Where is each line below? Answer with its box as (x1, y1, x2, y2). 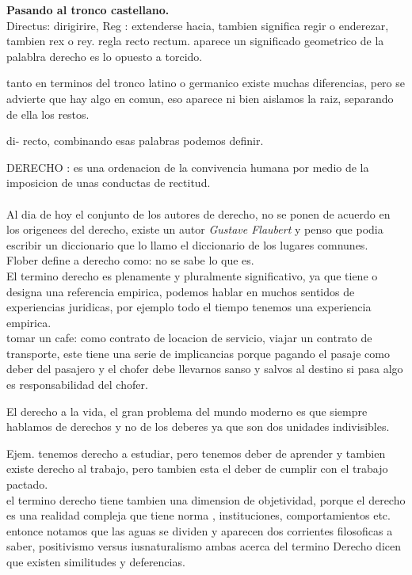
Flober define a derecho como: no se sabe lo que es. (6, 252, 254, 268)
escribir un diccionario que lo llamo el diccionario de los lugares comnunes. (6, 236, 368, 253)
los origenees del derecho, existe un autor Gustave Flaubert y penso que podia (6, 221, 383, 238)
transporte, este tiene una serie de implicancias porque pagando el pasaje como (6, 345, 390, 361)
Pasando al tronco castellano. (6, 2, 170, 17)
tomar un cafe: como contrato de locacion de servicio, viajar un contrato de (6, 329, 372, 346)
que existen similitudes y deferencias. (6, 554, 185, 569)
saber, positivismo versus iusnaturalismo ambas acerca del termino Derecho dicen (6, 538, 402, 554)
